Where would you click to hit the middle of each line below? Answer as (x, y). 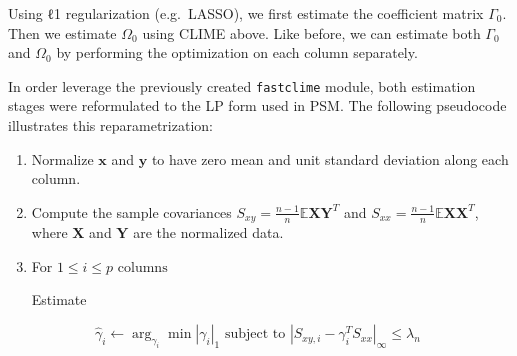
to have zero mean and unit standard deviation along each (330, 158)
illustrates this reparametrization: (110, 125)
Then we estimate (62, 32)
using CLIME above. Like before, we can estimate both (311, 32)
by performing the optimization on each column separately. (237, 52)
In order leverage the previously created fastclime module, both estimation (242, 85)
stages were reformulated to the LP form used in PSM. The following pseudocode (257, 105)
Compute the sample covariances (131, 211)
